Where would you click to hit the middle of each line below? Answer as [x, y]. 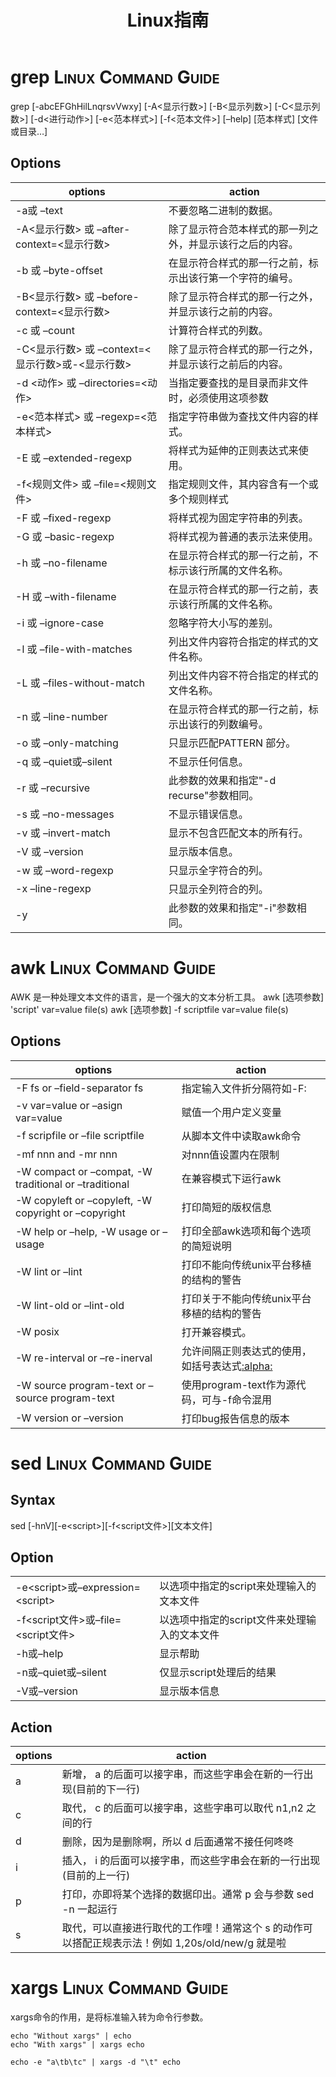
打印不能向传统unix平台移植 [246, 1264]
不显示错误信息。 [208, 814]
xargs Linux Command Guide [119, 1988]
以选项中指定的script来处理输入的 [238, 1586]
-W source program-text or [81, 1385]
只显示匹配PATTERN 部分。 [232, 743]
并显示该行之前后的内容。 [228, 364]
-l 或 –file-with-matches [74, 649]
